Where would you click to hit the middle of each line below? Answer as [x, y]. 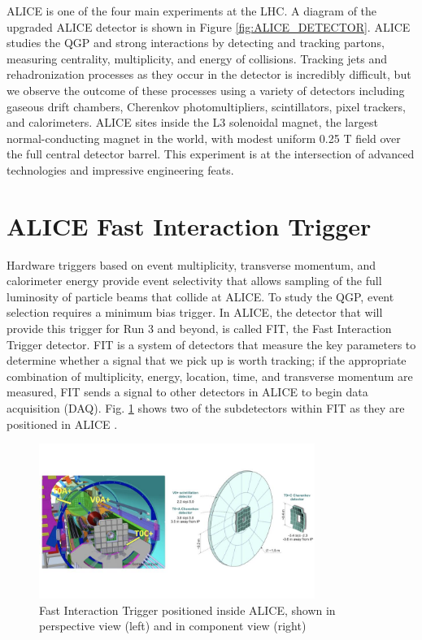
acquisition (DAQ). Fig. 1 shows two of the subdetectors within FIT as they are [206, 408]
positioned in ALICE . [62, 424]
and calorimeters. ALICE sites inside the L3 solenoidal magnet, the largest [192, 122]
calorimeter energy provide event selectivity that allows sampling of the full [194, 281]
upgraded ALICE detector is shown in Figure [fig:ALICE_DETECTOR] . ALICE [209, 26]
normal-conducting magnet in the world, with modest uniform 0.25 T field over [204, 138]
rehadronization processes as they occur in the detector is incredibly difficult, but [209, 74]
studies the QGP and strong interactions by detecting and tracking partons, [196, 43]
